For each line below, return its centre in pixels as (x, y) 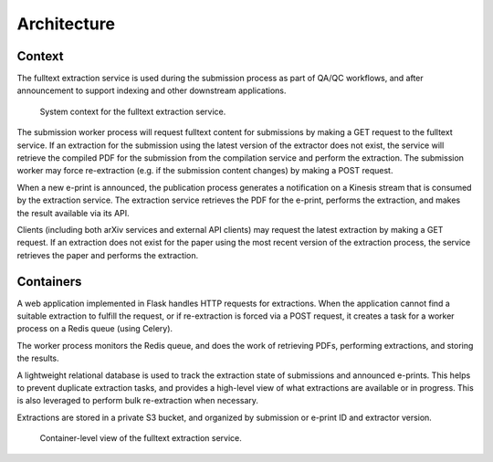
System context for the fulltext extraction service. (133, 111)
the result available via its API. (73, 213)
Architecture (66, 24)
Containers (49, 282)
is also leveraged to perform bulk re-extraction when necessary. (138, 401)
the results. (38, 358)
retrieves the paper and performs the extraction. (108, 255)
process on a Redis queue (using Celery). (95, 329)
